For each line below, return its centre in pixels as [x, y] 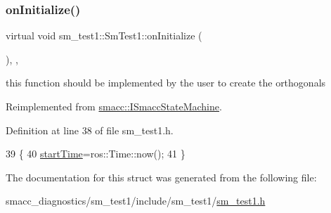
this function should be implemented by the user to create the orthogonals [166, 83]
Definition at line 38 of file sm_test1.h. [90, 130]
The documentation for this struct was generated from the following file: [161, 177]
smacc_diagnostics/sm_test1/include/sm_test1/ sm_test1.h [136, 201]
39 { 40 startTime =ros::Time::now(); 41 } [96, 154]
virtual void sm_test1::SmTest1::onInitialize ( [104, 35]
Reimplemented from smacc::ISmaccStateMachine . [114, 106]
